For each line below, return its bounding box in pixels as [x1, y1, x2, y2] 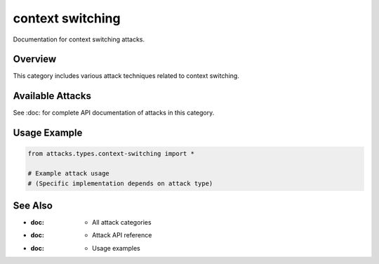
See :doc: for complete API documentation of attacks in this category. [13, 109, 215, 117]
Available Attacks [13, 90, 91, 102]
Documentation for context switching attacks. [13, 35, 145, 44]
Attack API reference [92, 231, 152, 239]
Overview [13, 53, 57, 65]
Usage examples [92, 244, 140, 252]
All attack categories [92, 218, 152, 227]
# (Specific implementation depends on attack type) [27, 179, 213, 187]
